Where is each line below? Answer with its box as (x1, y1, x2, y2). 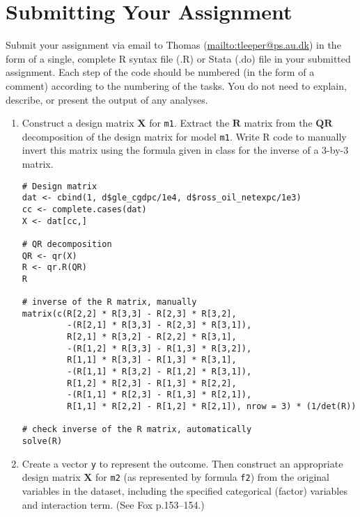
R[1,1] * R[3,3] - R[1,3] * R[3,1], (67, 355, 237, 365)
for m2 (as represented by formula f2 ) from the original (95, 470, 329, 484)
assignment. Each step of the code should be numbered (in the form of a (6, 65, 315, 79)
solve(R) (22, 436, 63, 447)
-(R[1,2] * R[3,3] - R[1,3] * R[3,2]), (67, 343, 252, 353)
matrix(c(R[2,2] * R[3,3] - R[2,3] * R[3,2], (22, 308, 237, 319)
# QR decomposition (22, 239, 112, 249)
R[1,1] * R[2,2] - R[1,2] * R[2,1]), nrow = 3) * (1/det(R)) (67, 401, 357, 412)
